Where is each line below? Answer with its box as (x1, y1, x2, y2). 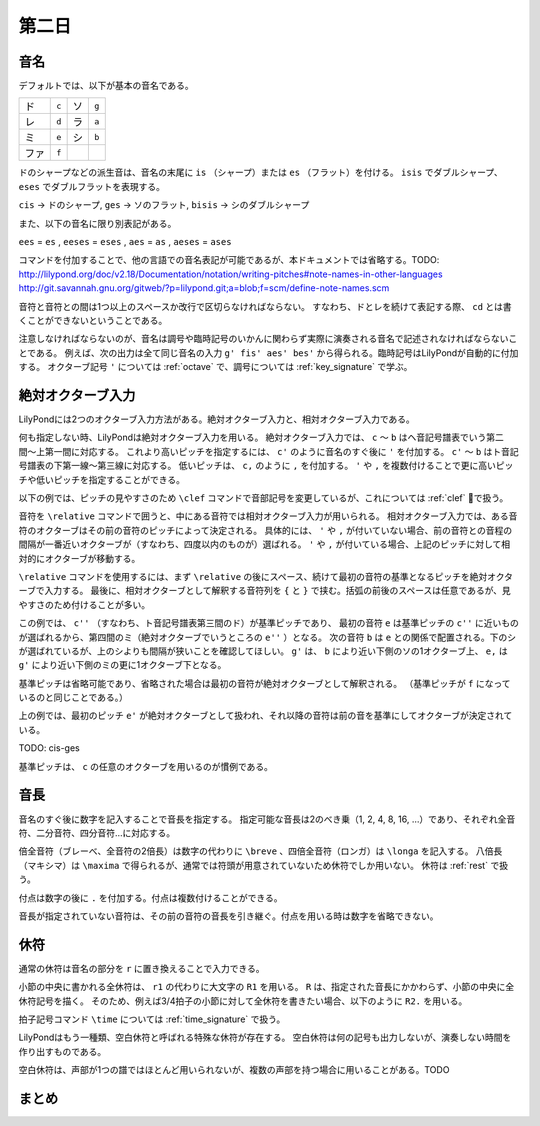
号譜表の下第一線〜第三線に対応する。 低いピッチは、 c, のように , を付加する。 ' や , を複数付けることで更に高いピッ (18, 460, 514, 472)
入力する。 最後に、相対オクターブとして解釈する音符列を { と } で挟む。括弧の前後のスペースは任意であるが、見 (44, 585, 512, 597)
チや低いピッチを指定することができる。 (18, 473, 185, 485)
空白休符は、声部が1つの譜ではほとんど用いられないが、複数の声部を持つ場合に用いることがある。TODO (18, 1064, 450, 1076)
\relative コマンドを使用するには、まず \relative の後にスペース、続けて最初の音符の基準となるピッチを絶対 (18, 570, 488, 582)
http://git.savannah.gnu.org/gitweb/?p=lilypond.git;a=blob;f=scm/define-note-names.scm (18, 282, 390, 294)
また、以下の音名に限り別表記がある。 (18, 217, 177, 229)
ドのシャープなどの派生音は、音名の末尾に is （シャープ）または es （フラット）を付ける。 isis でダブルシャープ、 (18, 166, 504, 179)
